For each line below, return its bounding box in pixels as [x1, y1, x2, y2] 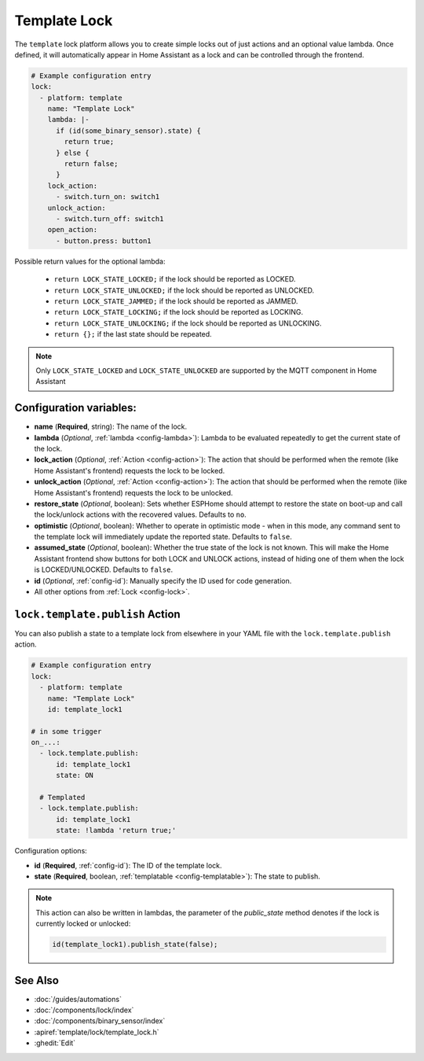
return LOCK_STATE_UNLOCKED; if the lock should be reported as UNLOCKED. [53, 286, 315, 295]
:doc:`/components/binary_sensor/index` [34, 1016, 166, 1026]
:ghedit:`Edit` [34, 1038, 76, 1048]
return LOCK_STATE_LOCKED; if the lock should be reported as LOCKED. [53, 274, 296, 284]
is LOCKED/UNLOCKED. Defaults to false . [34, 565, 173, 574]
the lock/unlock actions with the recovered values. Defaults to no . [34, 510, 247, 519]
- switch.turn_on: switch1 [56, 193, 160, 201]
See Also [14, 974, 59, 987]
